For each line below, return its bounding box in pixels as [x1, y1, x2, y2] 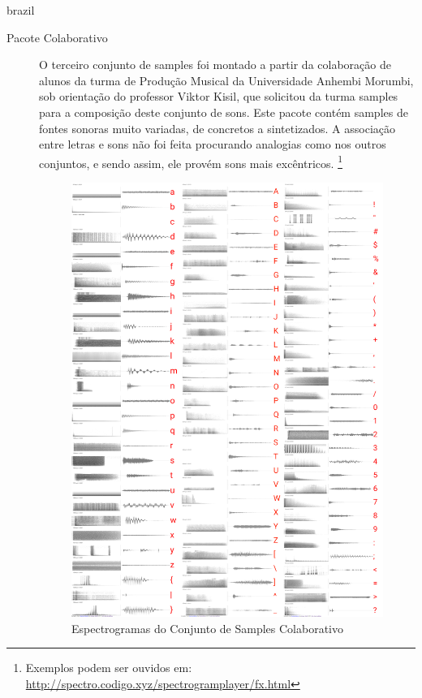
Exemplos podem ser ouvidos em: [25, 659, 192, 676]
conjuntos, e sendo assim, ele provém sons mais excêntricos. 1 [39, 152, 342, 171]
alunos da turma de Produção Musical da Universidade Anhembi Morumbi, [39, 71, 414, 88]
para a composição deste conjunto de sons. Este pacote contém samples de [39, 103, 408, 120]
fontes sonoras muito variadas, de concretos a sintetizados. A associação [39, 119, 396, 136]
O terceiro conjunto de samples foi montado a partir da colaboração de [39, 56, 391, 73]
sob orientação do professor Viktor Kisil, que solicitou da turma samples [39, 88, 398, 105]
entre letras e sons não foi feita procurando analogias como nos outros [39, 136, 386, 153]
